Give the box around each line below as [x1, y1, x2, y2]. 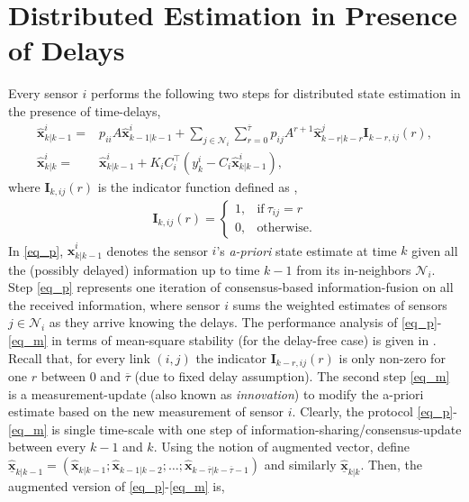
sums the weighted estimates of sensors [232, 295, 447, 314]
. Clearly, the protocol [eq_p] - [292, 402, 457, 421]
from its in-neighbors [296, 260, 411, 278]
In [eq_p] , [8, 241, 64, 260]
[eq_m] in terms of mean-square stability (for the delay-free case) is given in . [8, 331, 437, 350]
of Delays [8, 32, 125, 68]
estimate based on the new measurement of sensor [8, 402, 284, 421]
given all [411, 241, 458, 260]
